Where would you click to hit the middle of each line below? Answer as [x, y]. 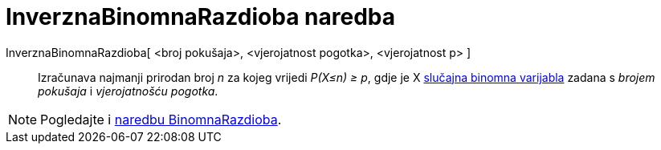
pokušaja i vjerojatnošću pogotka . [128, 91]
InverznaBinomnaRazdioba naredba [200, 17]
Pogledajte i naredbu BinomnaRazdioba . [161, 119]
